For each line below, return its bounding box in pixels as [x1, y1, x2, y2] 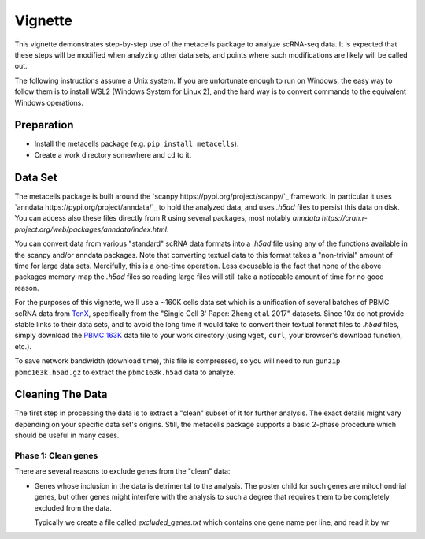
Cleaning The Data [14, 388, 108, 401]
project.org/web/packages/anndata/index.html [14, 225, 167, 234]
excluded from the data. [34, 503, 112, 512]
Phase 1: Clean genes [14, 450, 98, 461]
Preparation [14, 118, 74, 132]
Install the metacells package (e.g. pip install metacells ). [34, 139, 239, 149]
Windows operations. [14, 98, 84, 107]
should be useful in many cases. [14, 430, 120, 440]
